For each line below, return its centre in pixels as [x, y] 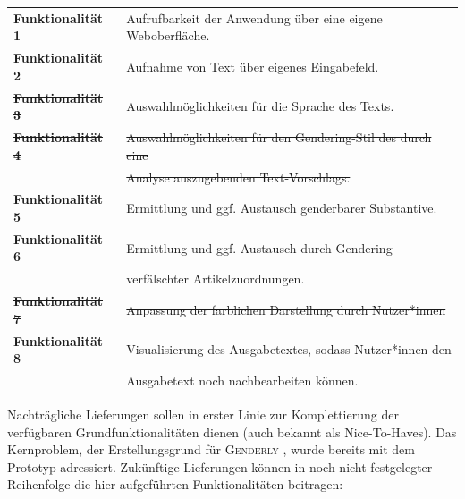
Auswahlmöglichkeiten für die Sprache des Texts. [260, 106]
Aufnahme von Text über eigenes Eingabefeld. [253, 66]
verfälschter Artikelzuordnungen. [216, 279]
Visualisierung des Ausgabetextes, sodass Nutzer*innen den [289, 349]
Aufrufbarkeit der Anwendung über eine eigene [254, 17]
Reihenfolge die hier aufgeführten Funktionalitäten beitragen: [175, 484]
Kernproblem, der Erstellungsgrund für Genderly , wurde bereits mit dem [211, 449]
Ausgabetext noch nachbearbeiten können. [242, 380]
